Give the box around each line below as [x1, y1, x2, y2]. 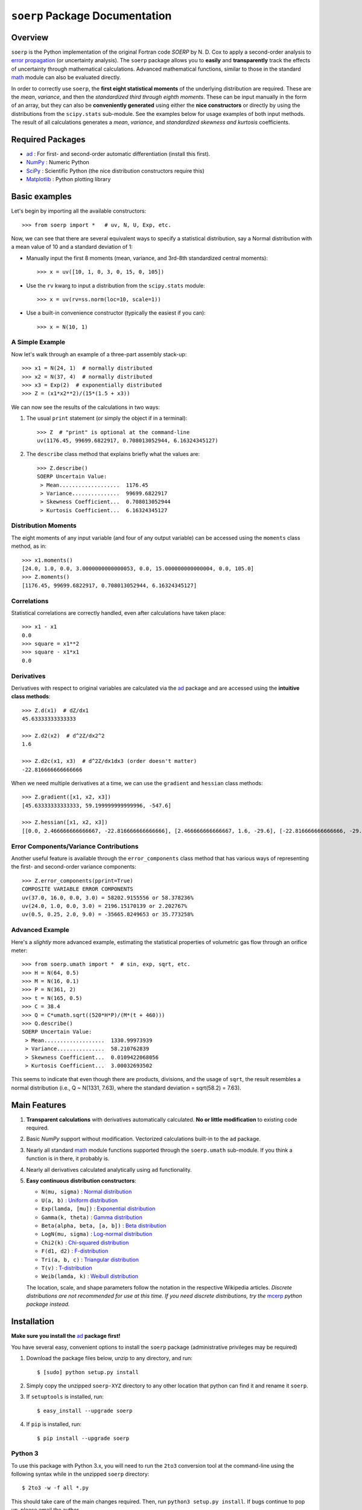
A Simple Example [11, 338, 66, 347]
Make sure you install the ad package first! [11, 1332, 121, 1340]
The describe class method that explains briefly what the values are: [26, 451, 200, 458]
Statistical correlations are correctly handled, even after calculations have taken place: [11, 609, 226, 616]
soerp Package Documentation [11, 9, 172, 22]
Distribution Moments [11, 521, 77, 530]
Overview [11, 32, 49, 42]
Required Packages [11, 135, 86, 144]
